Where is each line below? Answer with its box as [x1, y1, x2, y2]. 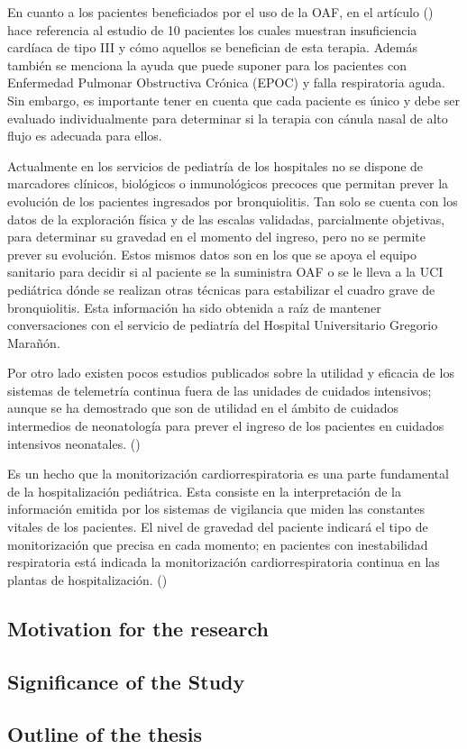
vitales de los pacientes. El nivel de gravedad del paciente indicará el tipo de [7, 517, 428, 536]
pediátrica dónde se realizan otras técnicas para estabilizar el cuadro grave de [7, 279, 435, 298]
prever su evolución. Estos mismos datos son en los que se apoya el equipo [7, 244, 417, 263]
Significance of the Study [7, 667, 245, 695]
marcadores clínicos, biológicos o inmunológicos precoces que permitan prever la [7, 174, 449, 193]
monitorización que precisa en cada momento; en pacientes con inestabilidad [7, 534, 428, 553]
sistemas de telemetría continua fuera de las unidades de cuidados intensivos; [7, 380, 432, 399]
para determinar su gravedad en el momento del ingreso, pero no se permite [7, 227, 426, 246]
